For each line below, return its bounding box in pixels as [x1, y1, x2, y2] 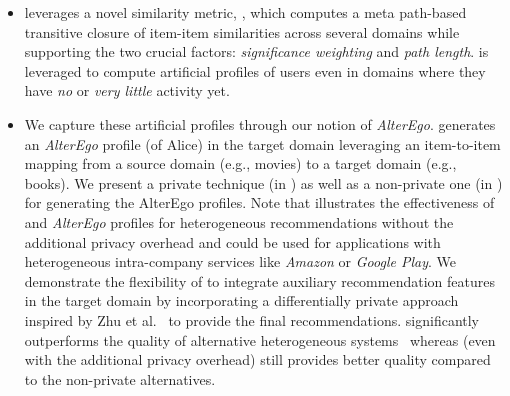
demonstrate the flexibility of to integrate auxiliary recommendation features [24, 270, 495, 291]
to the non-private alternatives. [24, 368, 216, 389]
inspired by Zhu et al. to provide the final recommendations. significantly [24, 309, 480, 330]
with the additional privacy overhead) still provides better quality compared [24, 349, 491, 370]
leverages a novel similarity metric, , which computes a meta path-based [24, 2, 467, 22]
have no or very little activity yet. [24, 80, 230, 101]
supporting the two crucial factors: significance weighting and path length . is [24, 41, 489, 62]
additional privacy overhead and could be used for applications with [24, 231, 441, 252]
